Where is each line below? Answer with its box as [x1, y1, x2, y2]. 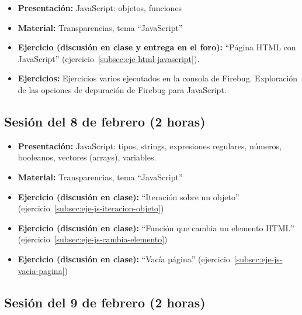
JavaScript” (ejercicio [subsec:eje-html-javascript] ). [18, 52, 200, 64]
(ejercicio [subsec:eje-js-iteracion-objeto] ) [18, 202, 164, 214]
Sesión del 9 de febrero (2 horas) [4, 293, 206, 311]
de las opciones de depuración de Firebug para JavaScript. [18, 83, 227, 95]
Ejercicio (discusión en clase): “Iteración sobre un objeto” [18, 190, 239, 203]
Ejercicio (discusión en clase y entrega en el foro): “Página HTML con [18, 41, 296, 53]
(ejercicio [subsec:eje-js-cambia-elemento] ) [18, 233, 168, 245]
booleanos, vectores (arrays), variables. [18, 151, 157, 163]
